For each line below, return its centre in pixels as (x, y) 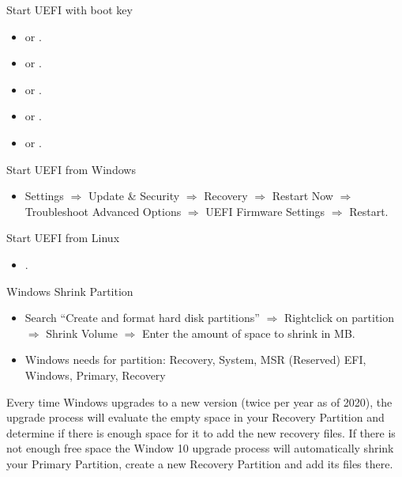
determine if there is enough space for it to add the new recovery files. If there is (201, 432)
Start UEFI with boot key (70, 9)
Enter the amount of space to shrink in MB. (248, 333)
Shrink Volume (82, 333)
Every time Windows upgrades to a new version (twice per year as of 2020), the (199, 401)
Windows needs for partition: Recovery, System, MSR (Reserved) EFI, (195, 360)
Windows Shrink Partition (70, 291)
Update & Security (134, 196)
